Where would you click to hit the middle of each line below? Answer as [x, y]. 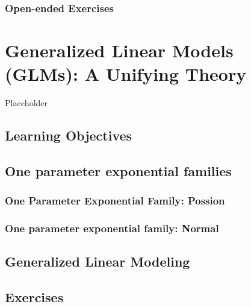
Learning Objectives [69, 135]
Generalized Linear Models [119, 50]
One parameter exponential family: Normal [112, 228]
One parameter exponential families [118, 170]
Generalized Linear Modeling [98, 261]
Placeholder [26, 103]
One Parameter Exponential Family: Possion [115, 201]
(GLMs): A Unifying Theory [126, 74]
